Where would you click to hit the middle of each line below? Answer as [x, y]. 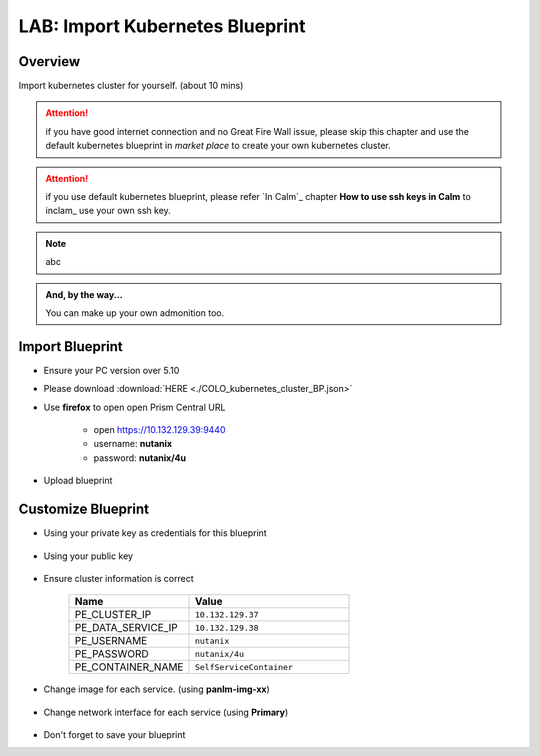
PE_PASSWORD [111, 654]
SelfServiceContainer [244, 666]
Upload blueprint [78, 481]
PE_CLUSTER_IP [113, 615]
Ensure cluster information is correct [118, 578]
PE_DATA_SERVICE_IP [126, 628]
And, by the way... [84, 294]
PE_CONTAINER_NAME [129, 667]
